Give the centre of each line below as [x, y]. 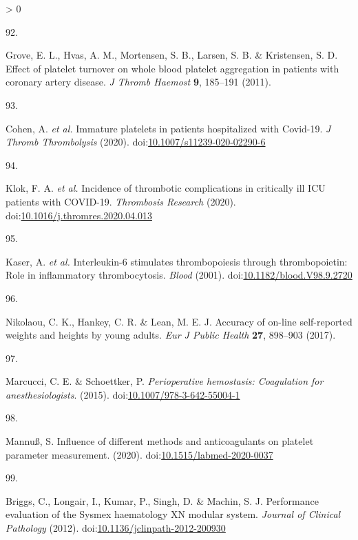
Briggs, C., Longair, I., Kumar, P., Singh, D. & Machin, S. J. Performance [162, 500]
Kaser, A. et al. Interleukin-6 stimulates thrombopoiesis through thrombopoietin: [177, 261]
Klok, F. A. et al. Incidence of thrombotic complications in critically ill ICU [166, 188]
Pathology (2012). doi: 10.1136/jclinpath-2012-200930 [116, 528]
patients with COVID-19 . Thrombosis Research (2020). [121, 201]
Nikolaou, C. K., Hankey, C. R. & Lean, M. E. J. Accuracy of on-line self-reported [179, 321]
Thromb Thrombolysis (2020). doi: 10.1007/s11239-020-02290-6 [136, 142]
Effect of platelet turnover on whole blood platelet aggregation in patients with [172, 68]
